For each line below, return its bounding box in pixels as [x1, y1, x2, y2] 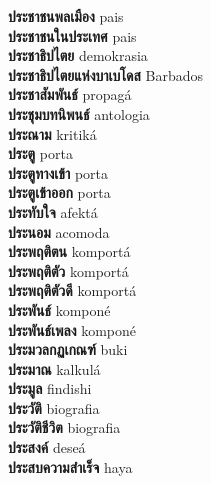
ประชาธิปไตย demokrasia [8, 45, 148, 66]
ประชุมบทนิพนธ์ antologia [8, 103, 150, 124]
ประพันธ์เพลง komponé [8, 319, 136, 340]
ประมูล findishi [8, 378, 92, 399]
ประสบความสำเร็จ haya [8, 456, 133, 477]
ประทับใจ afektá [8, 201, 98, 222]
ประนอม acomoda [8, 221, 110, 242]
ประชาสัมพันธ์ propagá [8, 84, 132, 105]
